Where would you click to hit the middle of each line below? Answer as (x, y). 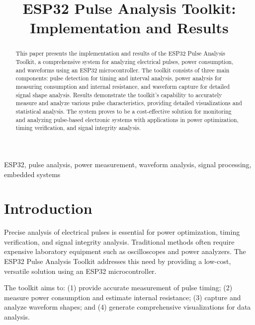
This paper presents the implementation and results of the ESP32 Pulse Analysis (121, 53)
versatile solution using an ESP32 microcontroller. (80, 271)
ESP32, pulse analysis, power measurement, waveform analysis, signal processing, (128, 164)
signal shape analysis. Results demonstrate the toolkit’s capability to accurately (119, 95)
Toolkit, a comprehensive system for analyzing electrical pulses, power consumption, (125, 62)
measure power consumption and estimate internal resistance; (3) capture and (123, 297)
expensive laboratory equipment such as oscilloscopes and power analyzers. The (125, 251)
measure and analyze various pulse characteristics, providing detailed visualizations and (129, 103)
